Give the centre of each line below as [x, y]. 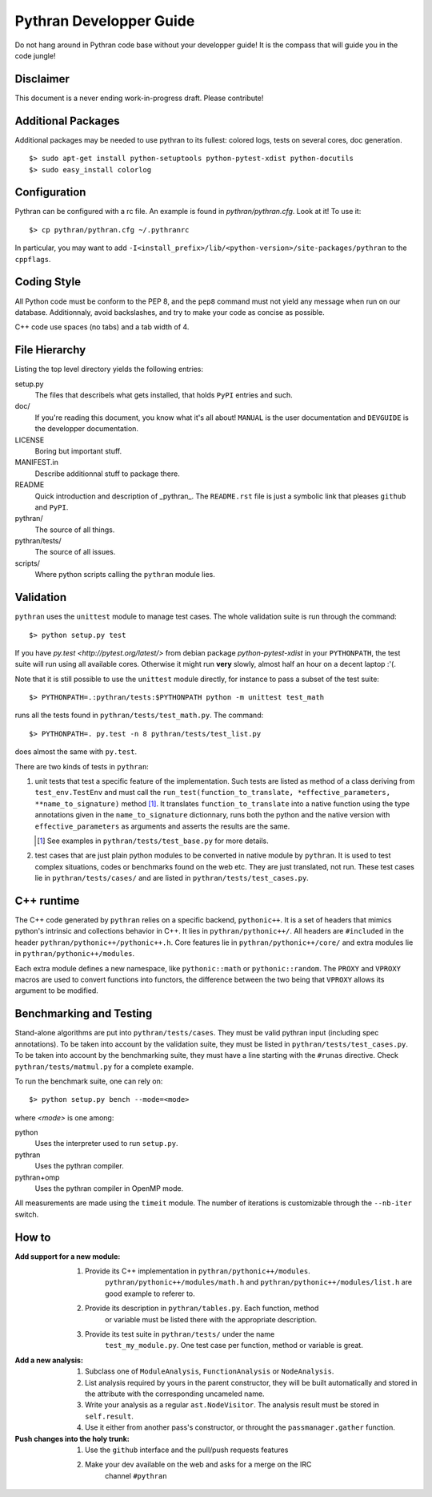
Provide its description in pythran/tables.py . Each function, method [202, 1308]
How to [33, 1237]
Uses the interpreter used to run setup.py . [106, 1144]
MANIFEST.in [37, 462]
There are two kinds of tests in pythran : [82, 766]
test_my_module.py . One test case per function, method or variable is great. [234, 1346]
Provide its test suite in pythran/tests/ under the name [180, 1334]
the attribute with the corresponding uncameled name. [175, 1394]
